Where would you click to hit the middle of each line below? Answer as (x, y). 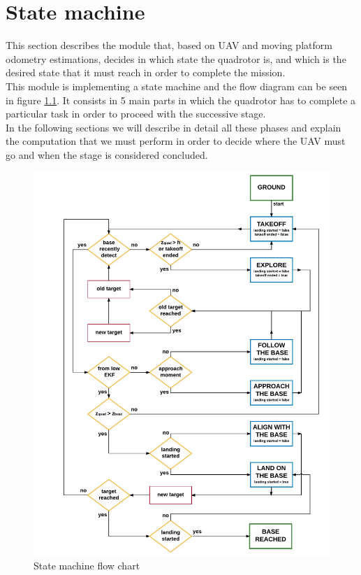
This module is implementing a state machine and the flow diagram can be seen (177, 86)
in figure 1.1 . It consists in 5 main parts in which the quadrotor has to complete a (181, 100)
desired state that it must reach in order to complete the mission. (146, 72)
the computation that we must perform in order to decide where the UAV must (176, 141)
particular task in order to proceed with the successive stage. (136, 114)
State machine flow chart (87, 565)
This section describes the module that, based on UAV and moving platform (169, 45)
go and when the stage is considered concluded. (107, 154)
